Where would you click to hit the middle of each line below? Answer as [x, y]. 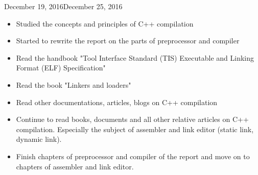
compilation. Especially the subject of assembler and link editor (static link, [135, 129]
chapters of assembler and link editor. [75, 166]
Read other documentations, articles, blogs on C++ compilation [117, 102]
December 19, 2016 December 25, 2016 [63, 6]
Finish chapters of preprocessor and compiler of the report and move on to [133, 156]
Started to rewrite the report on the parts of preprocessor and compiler [128, 41]
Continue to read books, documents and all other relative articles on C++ [132, 119]
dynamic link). [39, 139]
